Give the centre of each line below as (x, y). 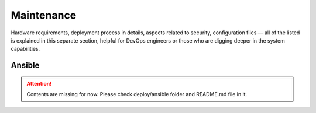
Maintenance (44, 15)
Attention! (39, 83)
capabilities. (25, 49)
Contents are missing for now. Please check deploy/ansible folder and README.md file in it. (137, 94)
